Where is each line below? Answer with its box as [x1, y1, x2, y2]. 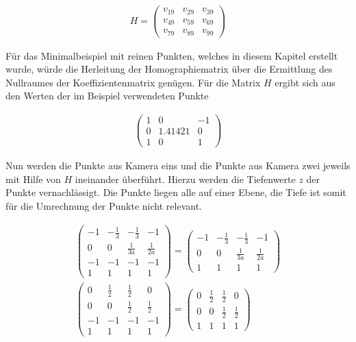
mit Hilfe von [5, 171, 61, 186]
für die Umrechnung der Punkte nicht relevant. [5, 198, 202, 212]
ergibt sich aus [275, 75, 335, 89]
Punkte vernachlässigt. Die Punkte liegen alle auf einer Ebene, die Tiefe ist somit [5, 185, 346, 199]
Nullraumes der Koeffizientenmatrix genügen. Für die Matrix [5, 75, 261, 89]
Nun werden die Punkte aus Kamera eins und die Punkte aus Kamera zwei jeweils [5, 158, 351, 173]
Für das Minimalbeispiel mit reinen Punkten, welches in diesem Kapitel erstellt [5, 48, 338, 62]
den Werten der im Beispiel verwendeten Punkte [5, 88, 209, 103]
